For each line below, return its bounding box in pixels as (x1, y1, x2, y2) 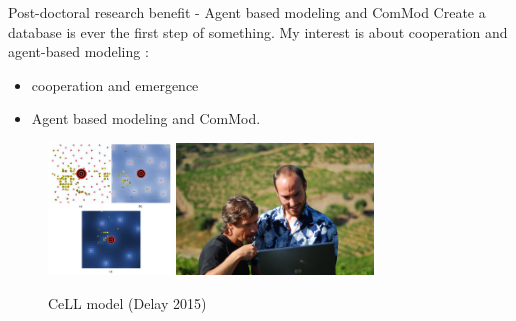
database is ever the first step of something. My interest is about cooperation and (8, 21, 508, 42)
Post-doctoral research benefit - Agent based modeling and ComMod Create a (8, 2, 486, 22)
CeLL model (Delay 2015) (48, 292, 207, 313)
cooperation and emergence (31, 74, 199, 95)
